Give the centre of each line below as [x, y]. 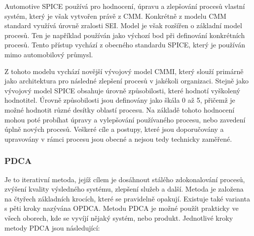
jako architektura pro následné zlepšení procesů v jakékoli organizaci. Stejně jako [127, 81]
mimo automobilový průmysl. [49, 54]
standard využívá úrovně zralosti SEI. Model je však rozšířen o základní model [123, 25]
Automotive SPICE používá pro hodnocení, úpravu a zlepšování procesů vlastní [125, 6]
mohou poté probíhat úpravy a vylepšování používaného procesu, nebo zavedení [125, 119]
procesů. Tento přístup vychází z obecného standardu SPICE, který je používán [125, 45]
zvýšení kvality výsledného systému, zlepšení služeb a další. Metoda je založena [124, 189]
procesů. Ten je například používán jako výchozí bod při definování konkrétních [125, 35]
